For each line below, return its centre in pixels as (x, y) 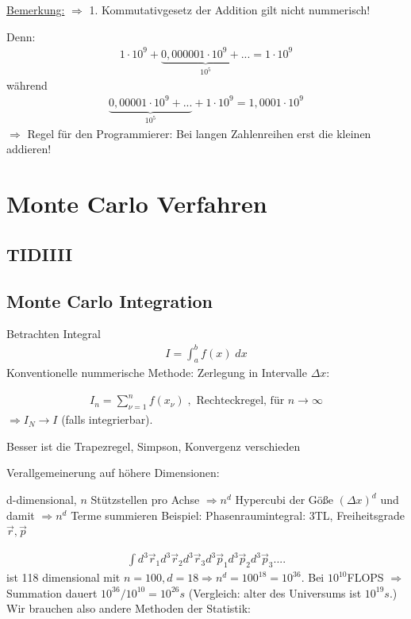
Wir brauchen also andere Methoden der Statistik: (129, 608)
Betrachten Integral (54, 334)
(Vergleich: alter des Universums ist (275, 592)
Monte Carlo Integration (109, 300)
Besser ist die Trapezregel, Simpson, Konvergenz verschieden (154, 446)
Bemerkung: (36, 10)
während (27, 85)
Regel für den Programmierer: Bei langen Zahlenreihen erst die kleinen (199, 133)
